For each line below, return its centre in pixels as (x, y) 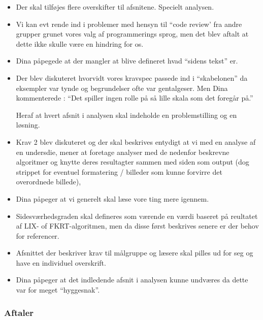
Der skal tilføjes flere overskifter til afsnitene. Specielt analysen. (115, 7)
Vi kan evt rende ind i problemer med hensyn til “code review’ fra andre (129, 24)
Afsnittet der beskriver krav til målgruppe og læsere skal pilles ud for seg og (135, 253)
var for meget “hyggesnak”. (58, 290)
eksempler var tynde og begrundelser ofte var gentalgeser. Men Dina (122, 88)
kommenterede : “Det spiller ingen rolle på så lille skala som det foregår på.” (135, 98)
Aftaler (19, 312)
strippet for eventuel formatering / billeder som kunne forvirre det (119, 171)
